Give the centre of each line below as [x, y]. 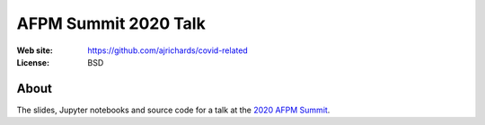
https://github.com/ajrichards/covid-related [168, 50]
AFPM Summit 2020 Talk [111, 23]
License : [33, 62]
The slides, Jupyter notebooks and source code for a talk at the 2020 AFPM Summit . [173, 110]
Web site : [35, 50]
